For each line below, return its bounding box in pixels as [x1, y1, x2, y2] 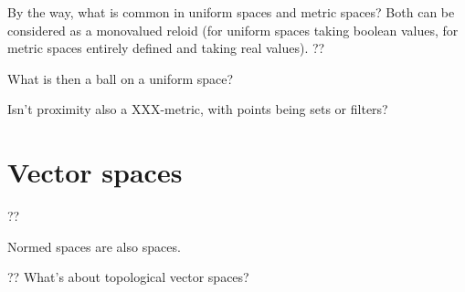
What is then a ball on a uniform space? [7, 68, 234, 88]
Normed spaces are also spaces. [7, 236, 181, 255]
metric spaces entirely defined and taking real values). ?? [7, 38, 325, 57]
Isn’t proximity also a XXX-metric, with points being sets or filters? [7, 99, 388, 119]
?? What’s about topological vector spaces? [7, 267, 249, 287]
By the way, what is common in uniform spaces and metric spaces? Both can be [7, 3, 455, 21]
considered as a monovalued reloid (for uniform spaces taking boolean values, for [7, 20, 459, 39]
